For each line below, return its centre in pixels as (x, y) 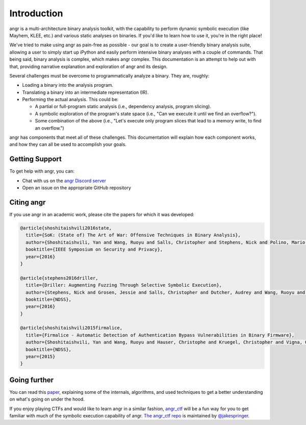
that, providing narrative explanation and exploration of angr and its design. (88, 66)
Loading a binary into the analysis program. (68, 85)
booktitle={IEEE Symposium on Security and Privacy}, (94, 249)
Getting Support (36, 159)
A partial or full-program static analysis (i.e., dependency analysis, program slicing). (123, 107)
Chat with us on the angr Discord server (64, 181)
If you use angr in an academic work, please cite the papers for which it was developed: (102, 215)
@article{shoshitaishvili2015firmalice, (71, 328)
